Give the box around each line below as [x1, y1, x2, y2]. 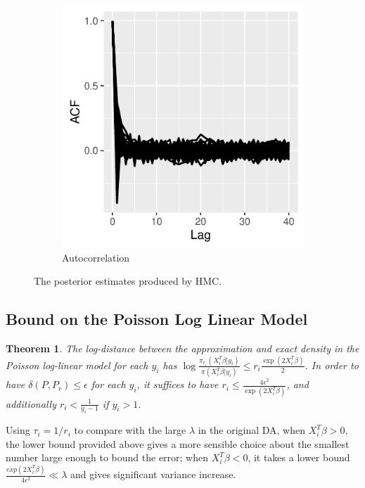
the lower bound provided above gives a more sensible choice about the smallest [6, 436, 350, 451]
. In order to [305, 357, 359, 372]
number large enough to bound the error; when [6, 450, 209, 465]
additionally [6, 396, 56, 411]
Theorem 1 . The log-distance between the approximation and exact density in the [6, 340, 359, 355]
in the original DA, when [198, 423, 306, 437]
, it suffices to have [136, 377, 219, 392]
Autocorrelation [62, 250, 130, 264]
